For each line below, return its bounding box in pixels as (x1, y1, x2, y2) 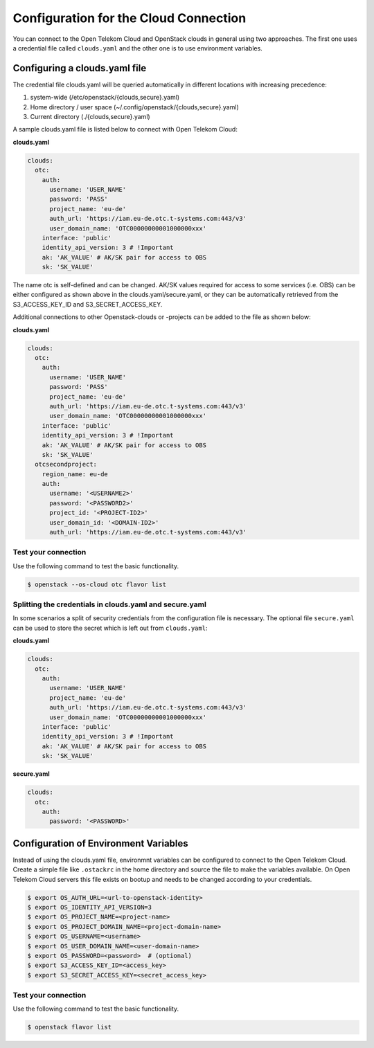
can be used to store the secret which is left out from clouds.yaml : (12, 624, 208, 632)
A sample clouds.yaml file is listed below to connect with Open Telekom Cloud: (12, 125, 238, 134)
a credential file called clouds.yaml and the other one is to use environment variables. (12, 44, 262, 52)
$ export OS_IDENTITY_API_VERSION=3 (27, 903, 152, 911)
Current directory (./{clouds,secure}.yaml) (30, 113, 150, 121)
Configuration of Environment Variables (12, 838, 188, 849)
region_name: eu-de (42, 470, 109, 478)
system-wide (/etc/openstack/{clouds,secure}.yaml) (30, 93, 180, 102)
